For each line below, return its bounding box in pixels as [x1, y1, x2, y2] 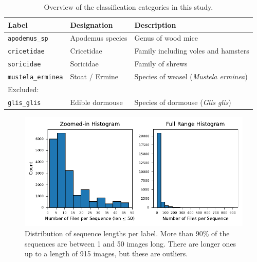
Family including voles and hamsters [134, 45, 249, 56]
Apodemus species [70, 32, 127, 43]
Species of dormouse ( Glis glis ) [134, 96, 231, 107]
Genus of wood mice [134, 32, 198, 43]
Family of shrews [134, 58, 188, 69]
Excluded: [8, 84, 39, 95]
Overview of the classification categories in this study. [44, 2, 213, 12]
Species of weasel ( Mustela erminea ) [134, 71, 248, 82]
